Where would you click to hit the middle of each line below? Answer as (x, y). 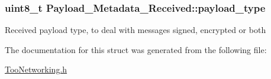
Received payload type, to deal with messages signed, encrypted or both (135, 30)
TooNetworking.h (36, 69)
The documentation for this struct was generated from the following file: (136, 49)
